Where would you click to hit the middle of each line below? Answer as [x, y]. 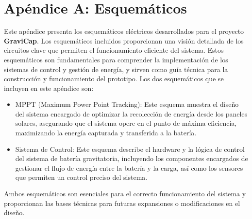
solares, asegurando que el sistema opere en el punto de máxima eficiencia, [126, 123]
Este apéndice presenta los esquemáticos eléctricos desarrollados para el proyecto [124, 31]
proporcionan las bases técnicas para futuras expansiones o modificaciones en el [122, 203]
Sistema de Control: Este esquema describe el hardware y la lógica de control [130, 149]
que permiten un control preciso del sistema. [81, 177]
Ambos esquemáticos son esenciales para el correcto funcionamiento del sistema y [125, 194]
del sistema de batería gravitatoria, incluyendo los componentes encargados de [132, 158]
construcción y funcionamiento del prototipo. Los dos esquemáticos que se [114, 79]
